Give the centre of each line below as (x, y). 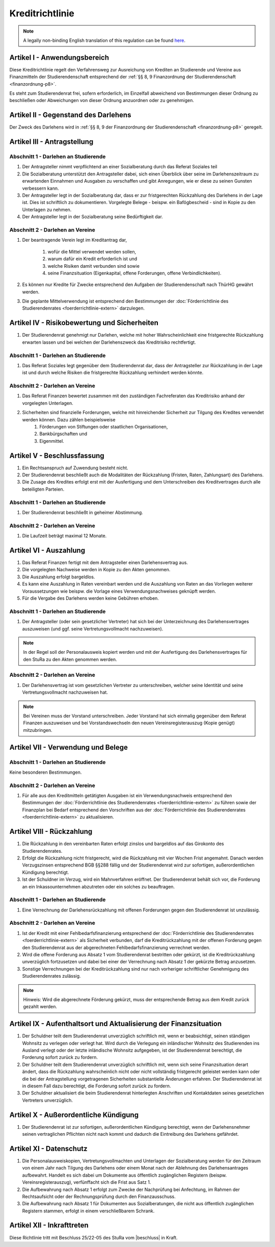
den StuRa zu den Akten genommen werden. (70, 659)
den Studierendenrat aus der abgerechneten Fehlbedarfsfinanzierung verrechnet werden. (116, 947)
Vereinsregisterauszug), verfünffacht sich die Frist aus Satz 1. (87, 1182)
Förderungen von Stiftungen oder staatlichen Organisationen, (104, 427)
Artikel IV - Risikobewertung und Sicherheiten (84, 323)
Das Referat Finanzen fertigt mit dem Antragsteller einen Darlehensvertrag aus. (105, 563)
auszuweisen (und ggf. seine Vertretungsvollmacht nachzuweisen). (93, 629)
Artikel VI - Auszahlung (47, 550)
